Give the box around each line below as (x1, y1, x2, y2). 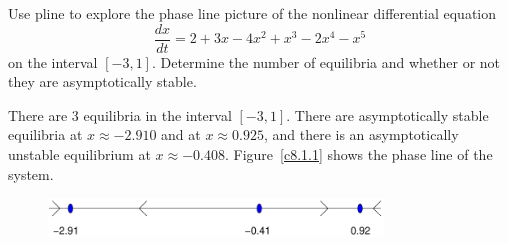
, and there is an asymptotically (263, 124, 459, 145)
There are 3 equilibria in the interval (8, 104, 232, 125)
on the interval (8, 51, 98, 72)
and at (161, 124, 201, 145)
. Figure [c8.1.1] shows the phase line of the (224, 144, 493, 165)
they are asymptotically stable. (8, 71, 197, 92)
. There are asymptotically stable (286, 104, 489, 125)
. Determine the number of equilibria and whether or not (151, 51, 501, 72)
